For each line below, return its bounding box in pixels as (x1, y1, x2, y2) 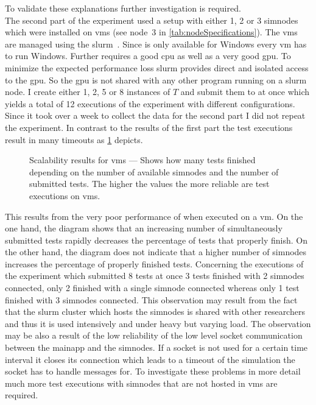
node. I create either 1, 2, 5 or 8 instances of (5, 85, 170, 98)
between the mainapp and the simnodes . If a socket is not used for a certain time (5, 341, 308, 354)
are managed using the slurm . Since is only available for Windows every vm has (5, 37, 307, 50)
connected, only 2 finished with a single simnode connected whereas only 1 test (5, 281, 300, 294)
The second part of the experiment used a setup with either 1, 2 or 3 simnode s (5, 13, 298, 26)
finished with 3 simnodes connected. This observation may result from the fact (5, 293, 298, 306)
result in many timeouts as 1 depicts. (5, 133, 143, 146)
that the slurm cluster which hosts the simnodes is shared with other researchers (5, 305, 305, 318)
